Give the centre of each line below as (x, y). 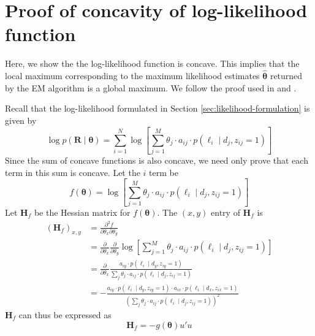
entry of (226, 212)
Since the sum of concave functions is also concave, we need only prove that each (157, 160)
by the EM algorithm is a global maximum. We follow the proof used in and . (151, 87)
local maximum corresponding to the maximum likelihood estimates (132, 76)
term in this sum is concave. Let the (73, 172)
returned (286, 76)
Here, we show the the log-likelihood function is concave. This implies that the (152, 63)
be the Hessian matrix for (82, 212)
